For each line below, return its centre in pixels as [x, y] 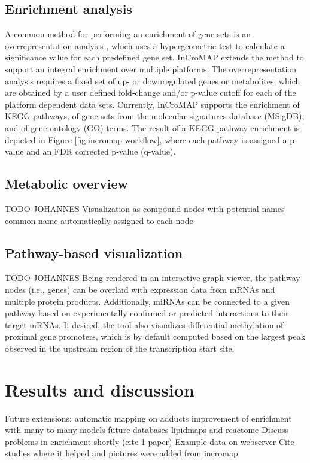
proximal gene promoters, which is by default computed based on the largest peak [155, 336]
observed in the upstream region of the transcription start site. [120, 348]
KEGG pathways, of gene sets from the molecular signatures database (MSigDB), [155, 116]
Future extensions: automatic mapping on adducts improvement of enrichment [148, 418]
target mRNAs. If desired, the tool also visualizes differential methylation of [144, 324]
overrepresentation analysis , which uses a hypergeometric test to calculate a [145, 45]
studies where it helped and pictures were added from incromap [121, 453]
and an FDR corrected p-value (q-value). [101, 151]
